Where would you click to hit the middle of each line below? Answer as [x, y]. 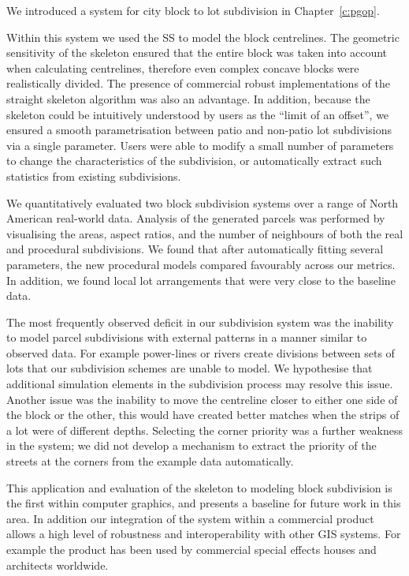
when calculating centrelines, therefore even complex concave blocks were [183, 67]
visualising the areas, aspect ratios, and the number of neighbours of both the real [205, 233]
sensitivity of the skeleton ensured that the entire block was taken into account [197, 52]
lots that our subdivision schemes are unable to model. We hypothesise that [190, 368]
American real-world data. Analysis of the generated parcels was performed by [196, 218]
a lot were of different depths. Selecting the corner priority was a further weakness [205, 430]
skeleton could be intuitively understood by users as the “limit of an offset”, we [198, 114]
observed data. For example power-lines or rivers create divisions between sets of [201, 352]
